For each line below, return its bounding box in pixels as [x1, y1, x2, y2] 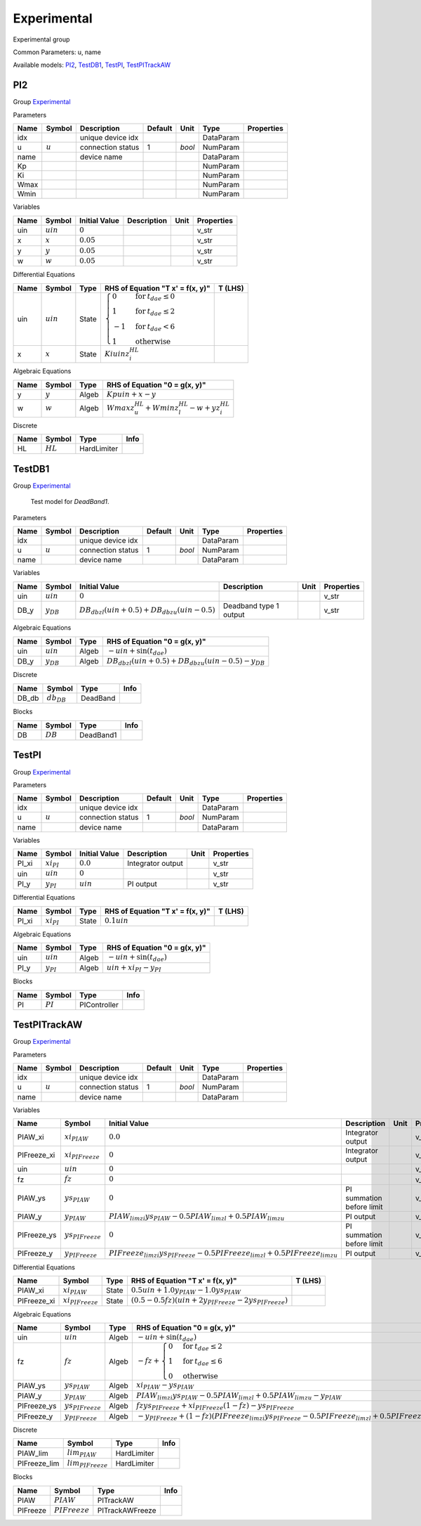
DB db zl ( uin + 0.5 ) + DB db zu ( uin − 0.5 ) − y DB [106, 657, 265, 667]
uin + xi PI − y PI [106, 963, 161, 974]
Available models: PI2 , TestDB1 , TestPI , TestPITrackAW [13, 60, 171, 70]
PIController [79, 1000, 119, 1009]
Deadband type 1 [222, 601, 280, 611]
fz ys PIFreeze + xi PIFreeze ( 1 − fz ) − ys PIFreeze [135, 1401, 295, 1412]
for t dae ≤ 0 [135, 292, 175, 302]
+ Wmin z [145, 403, 179, 413]
